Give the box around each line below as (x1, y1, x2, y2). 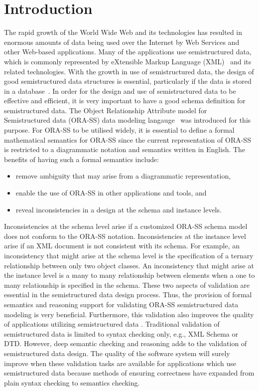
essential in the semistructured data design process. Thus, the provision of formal (4, 289, 252, 300)
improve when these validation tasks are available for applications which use (4, 358, 236, 368)
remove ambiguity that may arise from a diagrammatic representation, (15, 171, 231, 181)
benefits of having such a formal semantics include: (4, 154, 159, 164)
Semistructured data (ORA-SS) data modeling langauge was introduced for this (4, 115, 251, 125)
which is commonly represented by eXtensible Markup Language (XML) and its (4, 56, 252, 66)
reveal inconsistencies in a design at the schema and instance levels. (15, 204, 222, 214)
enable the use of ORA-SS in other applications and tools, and (15, 188, 207, 198)
